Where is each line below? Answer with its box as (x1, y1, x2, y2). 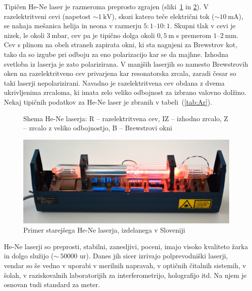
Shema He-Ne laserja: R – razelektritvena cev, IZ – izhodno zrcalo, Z (23, 113, 228, 123)
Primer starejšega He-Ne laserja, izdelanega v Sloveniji (23, 225, 185, 235)
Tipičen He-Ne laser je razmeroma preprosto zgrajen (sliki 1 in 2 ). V (4, 1, 209, 11)
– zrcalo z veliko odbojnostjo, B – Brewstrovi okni (23, 123, 172, 133)
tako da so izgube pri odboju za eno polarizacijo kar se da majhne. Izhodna (4, 49, 229, 59)
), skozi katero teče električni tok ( (112, 11, 215, 21)
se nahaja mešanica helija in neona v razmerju (4, 20, 141, 31)
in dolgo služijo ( (4, 251, 54, 261)
